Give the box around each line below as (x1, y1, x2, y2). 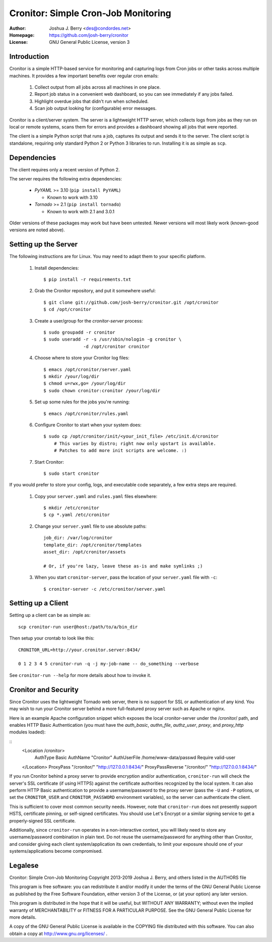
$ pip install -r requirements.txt (43, 277, 131, 282)
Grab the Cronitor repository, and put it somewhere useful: (34, 288, 156, 294)
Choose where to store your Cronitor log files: (34, 355, 129, 361)
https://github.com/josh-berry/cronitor (49, 32, 128, 38)
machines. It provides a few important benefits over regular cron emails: (9, 73, 159, 79)
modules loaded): (9, 729, 46, 735)
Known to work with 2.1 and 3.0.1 (47, 208, 115, 214)
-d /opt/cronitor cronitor (83, 343, 150, 349)
